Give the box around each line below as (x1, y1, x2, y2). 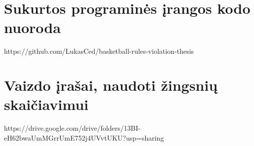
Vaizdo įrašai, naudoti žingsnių (4, 75, 218, 95)
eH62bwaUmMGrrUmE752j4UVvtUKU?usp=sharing (4, 132, 164, 143)
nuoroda (4, 17, 61, 37)
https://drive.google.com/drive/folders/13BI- (4, 123, 141, 133)
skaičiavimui (4, 94, 88, 114)
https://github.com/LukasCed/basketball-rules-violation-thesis (4, 46, 194, 56)
